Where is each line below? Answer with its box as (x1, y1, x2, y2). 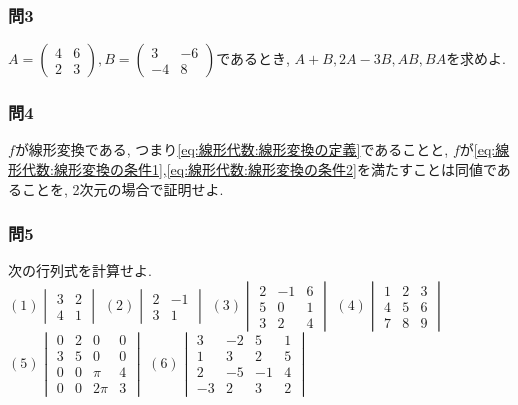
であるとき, (216, 48, 290, 69)
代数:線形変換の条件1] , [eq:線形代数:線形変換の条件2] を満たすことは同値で (21, 159, 497, 180)
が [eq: (459, 139, 496, 160)
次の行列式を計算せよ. (8, 260, 152, 281)
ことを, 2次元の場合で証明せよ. (21, 178, 224, 199)
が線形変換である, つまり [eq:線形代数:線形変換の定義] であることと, (14, 139, 449, 160)
